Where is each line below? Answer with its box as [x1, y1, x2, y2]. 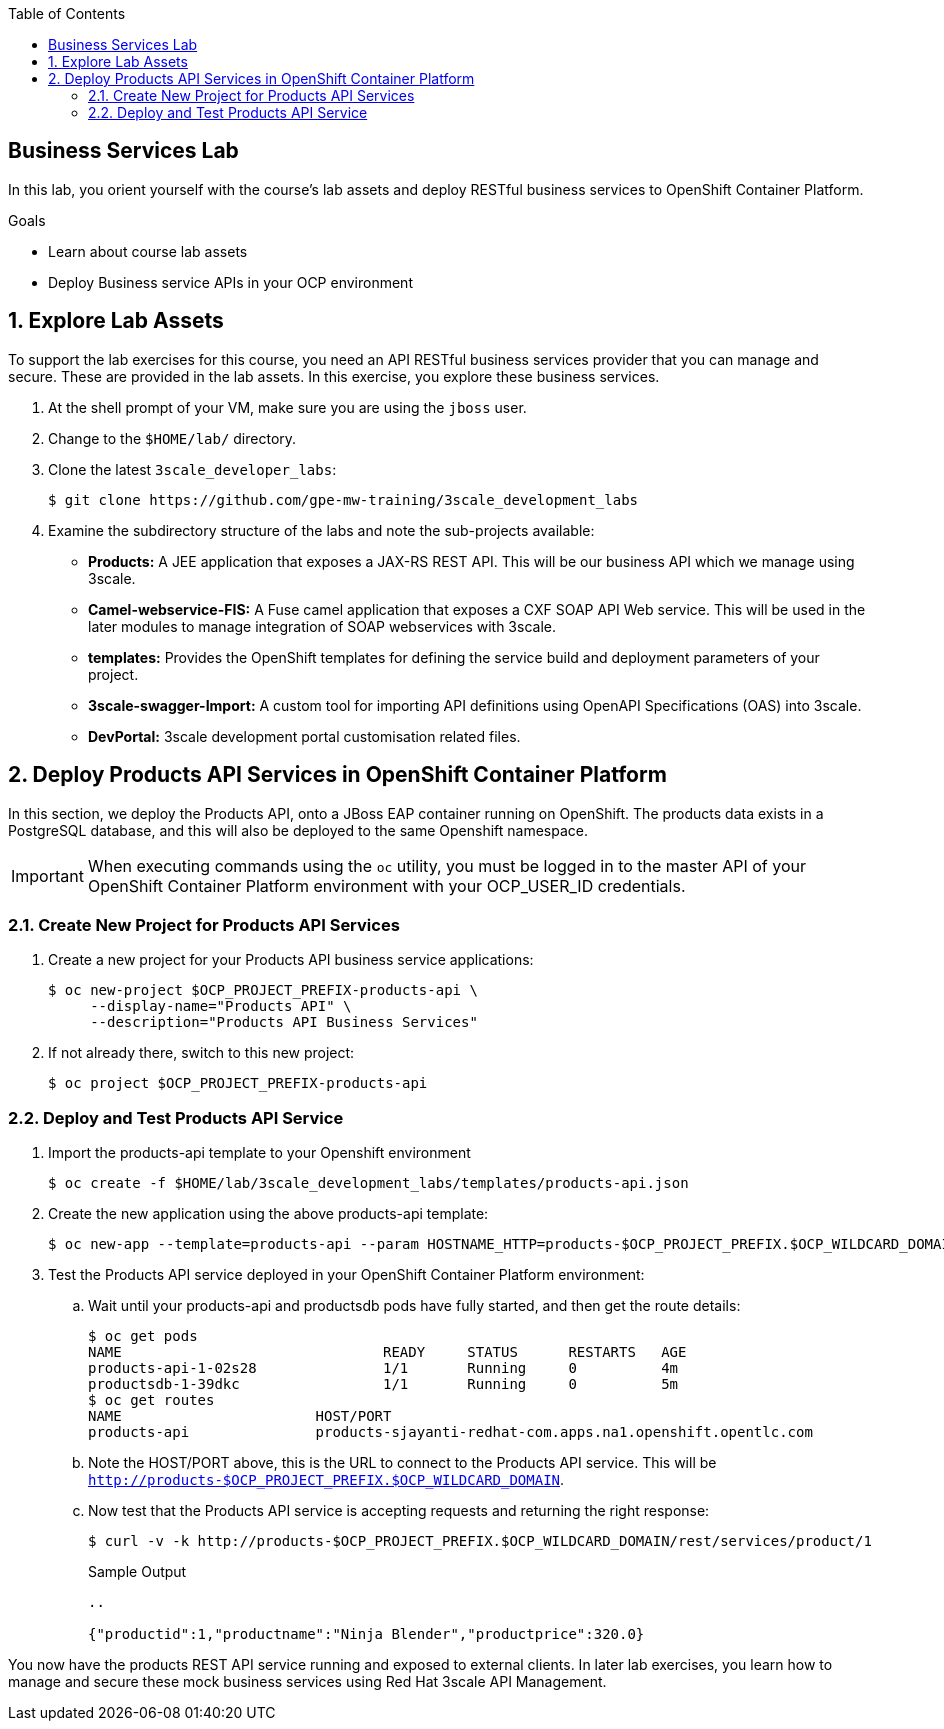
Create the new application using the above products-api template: [48, 1205, 489, 1223]
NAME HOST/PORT [88, 1408, 392, 1425]
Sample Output [88, 1563, 187, 1581]
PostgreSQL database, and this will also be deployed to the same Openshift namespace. [8, 821, 589, 839]
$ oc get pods [88, 1328, 198, 1345]
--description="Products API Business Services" [90, 1014, 478, 1031]
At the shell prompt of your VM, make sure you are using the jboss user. [48, 398, 527, 416]
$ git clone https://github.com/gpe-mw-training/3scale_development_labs [48, 491, 639, 508]
